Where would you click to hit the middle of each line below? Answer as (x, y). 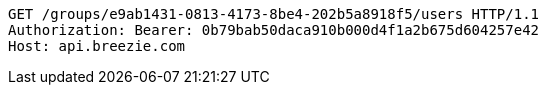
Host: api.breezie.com (97, 46)
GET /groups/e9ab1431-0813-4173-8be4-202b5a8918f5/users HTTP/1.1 (274, 14)
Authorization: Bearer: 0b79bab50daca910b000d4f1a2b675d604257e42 (274, 30)
